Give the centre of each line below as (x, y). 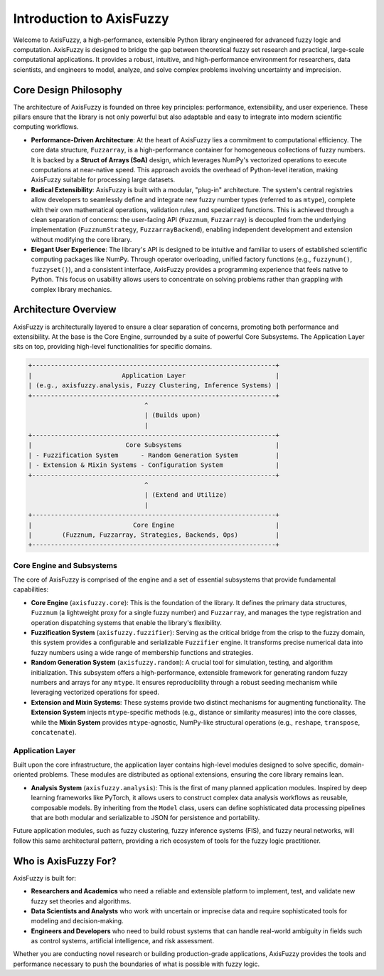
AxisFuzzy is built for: (44, 878)
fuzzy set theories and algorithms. (81, 901)
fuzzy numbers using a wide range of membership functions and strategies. (142, 652)
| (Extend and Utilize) (186, 495)
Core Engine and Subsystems (65, 565)
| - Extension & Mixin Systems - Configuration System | (154, 465)
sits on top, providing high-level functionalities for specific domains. (113, 347)
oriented (26, 775)
